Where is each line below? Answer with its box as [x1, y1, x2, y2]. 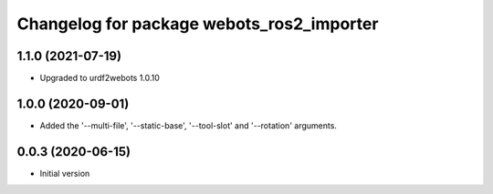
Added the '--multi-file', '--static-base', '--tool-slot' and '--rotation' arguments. [39, 119, 338, 131]
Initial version [39, 168, 90, 179]
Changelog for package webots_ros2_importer [16, 14, 379, 34]
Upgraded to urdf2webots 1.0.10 [39, 73, 160, 84]
